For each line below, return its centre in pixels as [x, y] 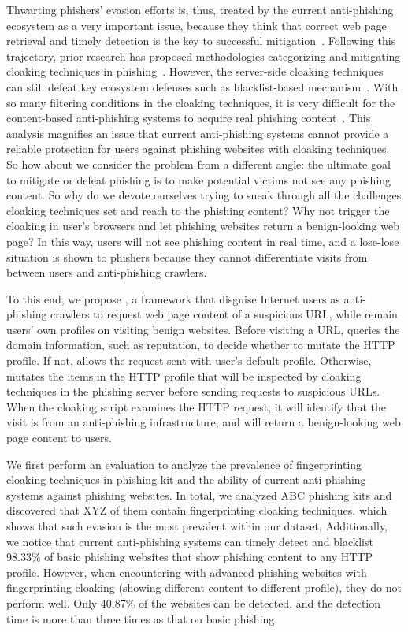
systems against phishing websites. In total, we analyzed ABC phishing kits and [199, 494]
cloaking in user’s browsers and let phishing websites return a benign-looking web [203, 226]
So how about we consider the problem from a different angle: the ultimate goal [198, 164]
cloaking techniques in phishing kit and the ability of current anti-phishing [186, 480]
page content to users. [59, 438]
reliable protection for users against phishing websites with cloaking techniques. [198, 149]
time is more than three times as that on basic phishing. [142, 618]
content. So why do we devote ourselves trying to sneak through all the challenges [204, 195]
